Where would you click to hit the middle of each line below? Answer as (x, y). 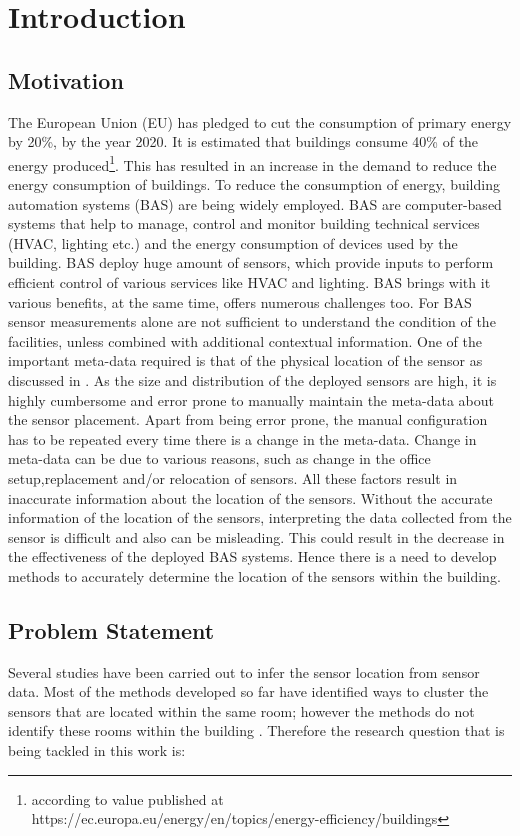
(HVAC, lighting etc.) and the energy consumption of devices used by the (233, 242)
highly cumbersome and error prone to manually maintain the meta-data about (251, 399)
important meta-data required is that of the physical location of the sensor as (245, 360)
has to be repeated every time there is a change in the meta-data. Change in (242, 438)
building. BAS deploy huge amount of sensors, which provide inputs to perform (251, 262)
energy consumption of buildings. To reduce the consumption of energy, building (254, 184)
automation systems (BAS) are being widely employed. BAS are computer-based (255, 203)
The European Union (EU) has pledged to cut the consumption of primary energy (260, 121)
